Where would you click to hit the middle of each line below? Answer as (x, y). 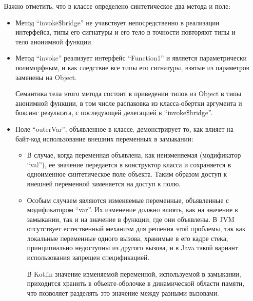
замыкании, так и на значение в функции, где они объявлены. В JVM (131, 219)
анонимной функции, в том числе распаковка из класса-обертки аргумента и (129, 103)
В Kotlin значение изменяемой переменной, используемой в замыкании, (134, 273)
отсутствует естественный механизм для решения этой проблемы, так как (136, 229)
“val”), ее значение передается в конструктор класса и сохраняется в (129, 164)
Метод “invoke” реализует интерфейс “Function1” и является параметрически (131, 58)
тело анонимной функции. (54, 41)
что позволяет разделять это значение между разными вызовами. (123, 292)
